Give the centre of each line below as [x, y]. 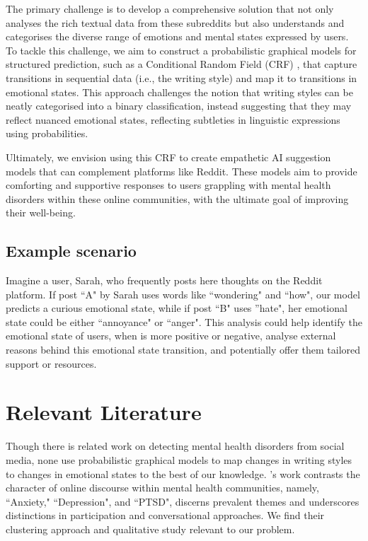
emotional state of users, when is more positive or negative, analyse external [171, 336]
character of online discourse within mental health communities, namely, [162, 488]
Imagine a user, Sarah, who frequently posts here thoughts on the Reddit [164, 280]
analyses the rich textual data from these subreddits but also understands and [175, 22]
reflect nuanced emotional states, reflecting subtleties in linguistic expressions [173, 119]
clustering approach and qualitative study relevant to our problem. [150, 529]
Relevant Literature [104, 412]
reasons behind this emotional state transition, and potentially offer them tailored [183, 350]
